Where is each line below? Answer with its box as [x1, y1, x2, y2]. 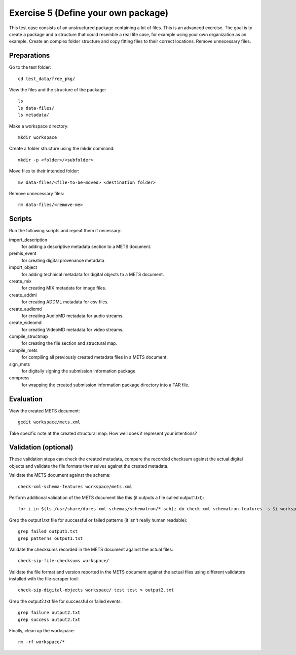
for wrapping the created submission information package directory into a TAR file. [21, 382, 190, 388]
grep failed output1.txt [18, 529, 78, 534]
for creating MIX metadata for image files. [21, 285, 107, 291]
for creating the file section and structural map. [21, 340, 117, 346]
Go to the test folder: [9, 64, 51, 70]
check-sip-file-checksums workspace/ [18, 558, 110, 564]
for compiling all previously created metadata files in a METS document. [21, 354, 168, 360]
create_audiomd [9, 306, 42, 312]
